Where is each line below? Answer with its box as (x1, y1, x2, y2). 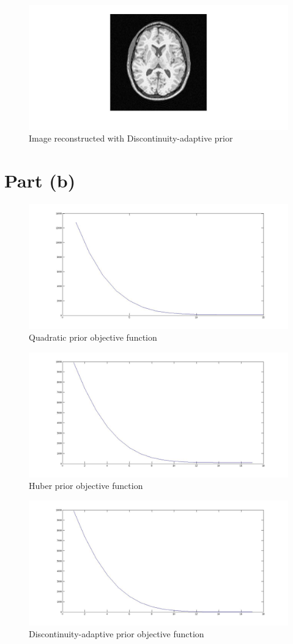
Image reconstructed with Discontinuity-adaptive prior (29, 132, 233, 145)
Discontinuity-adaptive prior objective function (29, 627, 204, 640)
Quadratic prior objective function (29, 331, 157, 344)
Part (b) (4, 168, 76, 193)
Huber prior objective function (29, 479, 143, 492)
